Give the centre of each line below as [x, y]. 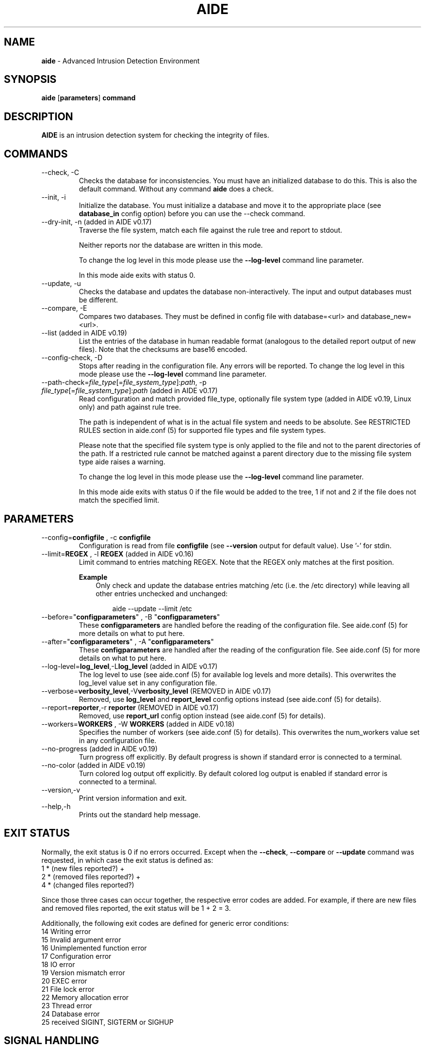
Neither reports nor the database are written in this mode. [171, 245]
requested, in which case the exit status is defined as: [127, 860]
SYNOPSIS [30, 79]
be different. [98, 300]
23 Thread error [67, 1005]
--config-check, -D [72, 358]
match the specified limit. [119, 500]
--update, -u [61, 284]
